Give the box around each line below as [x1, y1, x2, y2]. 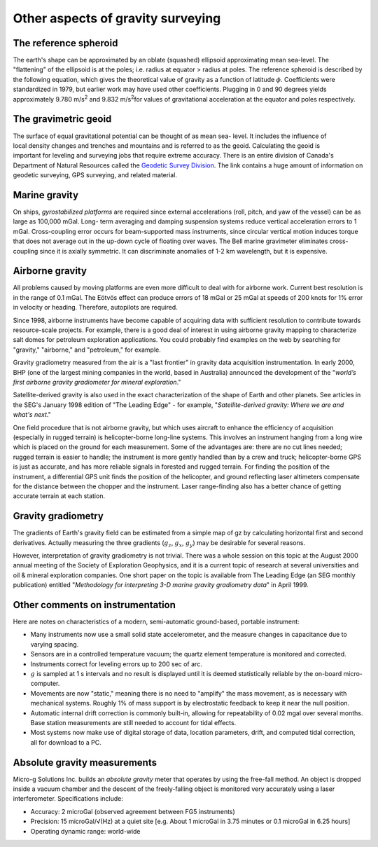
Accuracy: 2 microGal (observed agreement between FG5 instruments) [30, 807, 236, 815]
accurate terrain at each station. [13, 492, 105, 500]
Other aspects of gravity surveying [13, 11, 221, 26]
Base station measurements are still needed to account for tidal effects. [30, 718, 237, 727]
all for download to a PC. [30, 738, 101, 746]
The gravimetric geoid [13, 113, 112, 125]
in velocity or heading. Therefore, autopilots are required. [13, 303, 178, 312]
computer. [30, 680, 60, 688]
